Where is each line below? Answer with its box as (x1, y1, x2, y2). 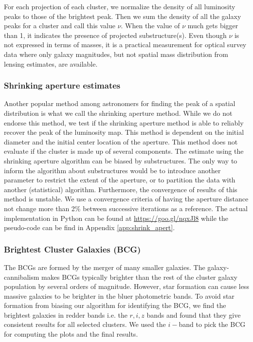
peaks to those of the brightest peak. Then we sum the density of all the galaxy (4, 11, 241, 21)
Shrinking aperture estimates (4, 79, 121, 91)
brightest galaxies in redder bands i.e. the (4, 309, 127, 320)
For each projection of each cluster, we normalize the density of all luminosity (4, 1, 235, 11)
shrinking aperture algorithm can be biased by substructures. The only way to (4, 155, 237, 165)
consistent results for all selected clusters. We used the (4, 319, 166, 329)
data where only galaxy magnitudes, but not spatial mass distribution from (4, 49, 228, 59)
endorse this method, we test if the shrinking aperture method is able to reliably (4, 117, 244, 127)
